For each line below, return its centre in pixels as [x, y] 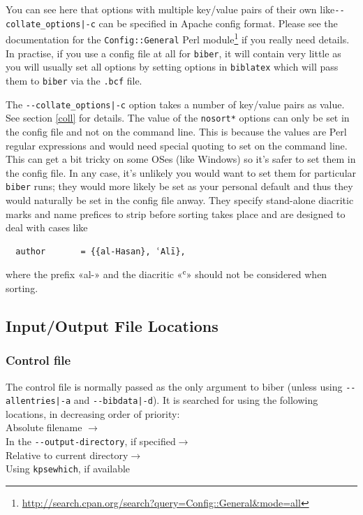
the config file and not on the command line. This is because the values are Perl [176, 131]
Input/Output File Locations [112, 325]
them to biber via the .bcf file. [74, 80]
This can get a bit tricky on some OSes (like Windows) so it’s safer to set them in [181, 159]
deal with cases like [47, 227]
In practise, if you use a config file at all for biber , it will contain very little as [173, 53]
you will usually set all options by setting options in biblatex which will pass [172, 67]
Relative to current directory [67, 455]
